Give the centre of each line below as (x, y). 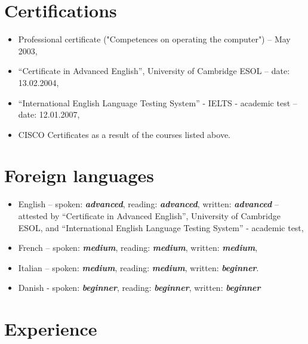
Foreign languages (79, 175)
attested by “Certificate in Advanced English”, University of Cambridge (150, 216)
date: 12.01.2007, (49, 114)
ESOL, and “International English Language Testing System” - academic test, (161, 227)
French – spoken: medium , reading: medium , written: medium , (138, 248)
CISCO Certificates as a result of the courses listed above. (124, 134)
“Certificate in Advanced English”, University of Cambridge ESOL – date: (154, 71)
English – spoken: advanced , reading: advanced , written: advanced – (148, 204)
